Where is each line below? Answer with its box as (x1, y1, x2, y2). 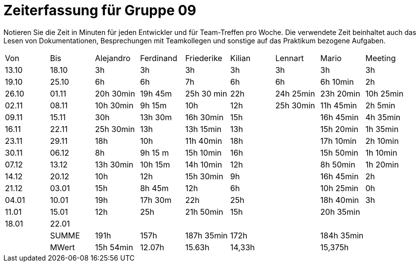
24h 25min (275, 88, 315, 99)
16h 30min (185, 112, 224, 122)
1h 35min (365, 124, 399, 134)
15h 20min (320, 124, 358, 134)
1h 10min (365, 147, 397, 158)
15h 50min (320, 147, 358, 158)
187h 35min (185, 230, 228, 240)
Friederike (185, 53, 222, 63)
